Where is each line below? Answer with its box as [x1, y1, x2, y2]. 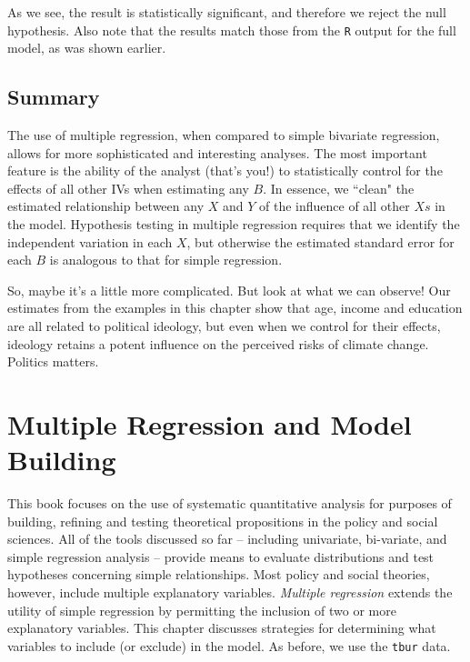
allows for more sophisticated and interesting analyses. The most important [7, 143, 427, 162]
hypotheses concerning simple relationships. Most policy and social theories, [7, 565, 430, 584]
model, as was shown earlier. [7, 38, 166, 57]
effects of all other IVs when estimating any [7, 178, 249, 197]
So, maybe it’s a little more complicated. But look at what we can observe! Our [7, 280, 451, 299]
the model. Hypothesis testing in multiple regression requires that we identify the [7, 215, 460, 234]
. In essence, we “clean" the [263, 178, 415, 197]
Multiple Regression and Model [7, 405, 412, 442]
